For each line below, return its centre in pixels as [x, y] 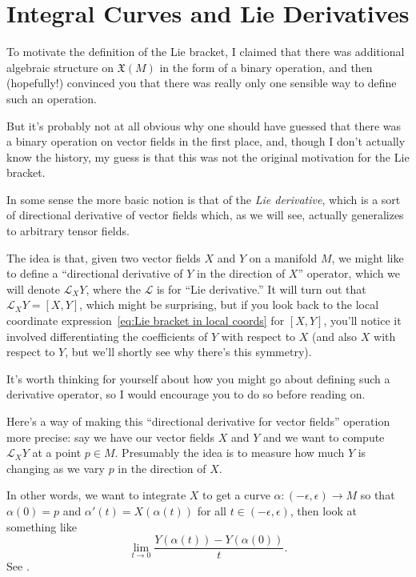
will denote [33, 288]
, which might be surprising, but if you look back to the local [229, 305]
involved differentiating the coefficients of [107, 336]
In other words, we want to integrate [96, 495]
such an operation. [52, 98]
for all [212, 510]
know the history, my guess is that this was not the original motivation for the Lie [208, 156]
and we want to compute [324, 437]
